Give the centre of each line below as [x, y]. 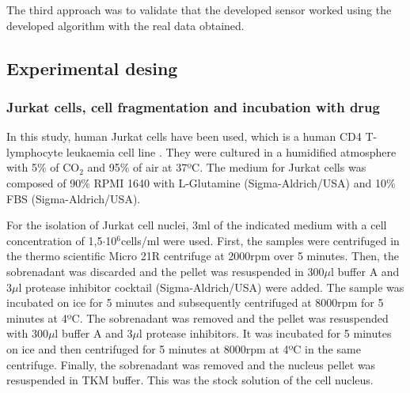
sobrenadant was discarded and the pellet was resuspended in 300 [165, 271]
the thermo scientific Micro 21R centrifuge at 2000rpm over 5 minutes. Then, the [203, 256]
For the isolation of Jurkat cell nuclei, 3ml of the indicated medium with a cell [197, 225]
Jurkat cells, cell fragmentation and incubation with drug [193, 106]
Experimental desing [92, 68]
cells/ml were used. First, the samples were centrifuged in [260, 240]
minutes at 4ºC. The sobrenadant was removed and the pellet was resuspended [197, 317]
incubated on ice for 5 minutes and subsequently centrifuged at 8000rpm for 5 [195, 302]
